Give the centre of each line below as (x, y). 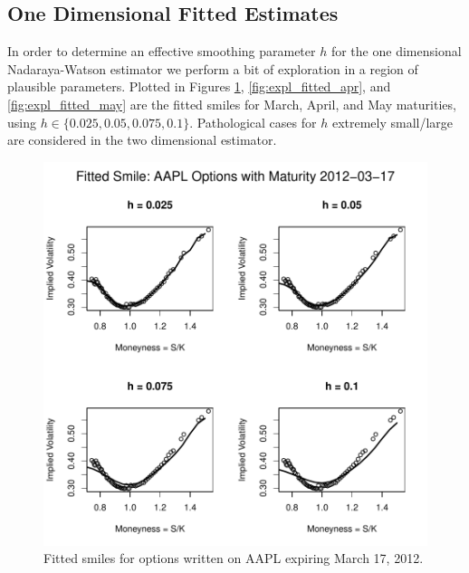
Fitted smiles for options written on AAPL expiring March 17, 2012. (234, 558)
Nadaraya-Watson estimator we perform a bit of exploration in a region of (213, 68)
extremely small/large (392, 122)
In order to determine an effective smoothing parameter (162, 51)
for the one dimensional (396, 51)
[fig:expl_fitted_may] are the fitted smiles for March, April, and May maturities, (232, 104)
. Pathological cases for (253, 122)
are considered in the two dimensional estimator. (142, 140)
